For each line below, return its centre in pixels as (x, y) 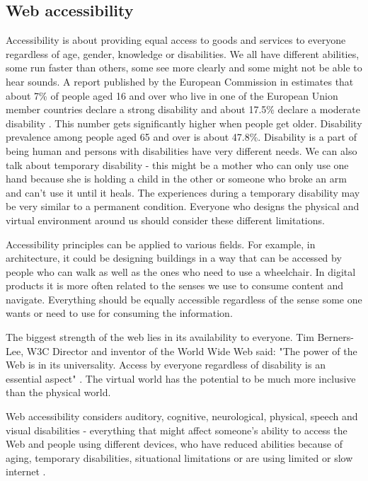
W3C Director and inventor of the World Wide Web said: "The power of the (192, 350)
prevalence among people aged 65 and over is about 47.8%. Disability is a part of (181, 137)
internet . (26, 471)
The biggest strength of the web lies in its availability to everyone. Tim (160, 337)
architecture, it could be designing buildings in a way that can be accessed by (174, 258)
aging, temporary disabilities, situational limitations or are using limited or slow (179, 457)
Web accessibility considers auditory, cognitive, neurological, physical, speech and (182, 416)
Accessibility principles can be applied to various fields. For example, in (161, 244)
